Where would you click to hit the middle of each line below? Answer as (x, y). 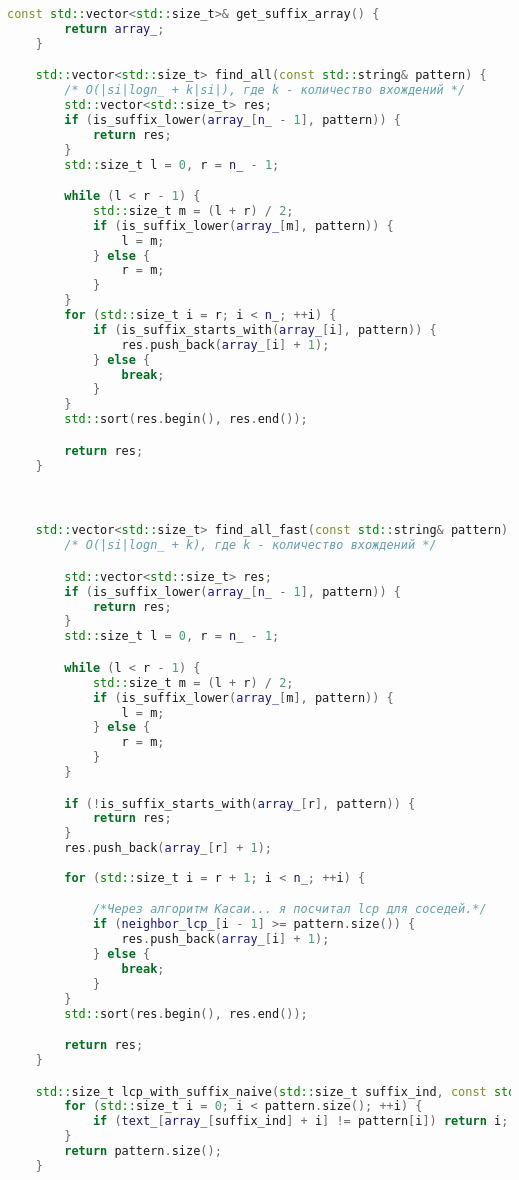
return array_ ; (114, 28)
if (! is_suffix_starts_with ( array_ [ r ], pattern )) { (240, 803)
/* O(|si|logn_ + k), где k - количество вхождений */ (250, 545)
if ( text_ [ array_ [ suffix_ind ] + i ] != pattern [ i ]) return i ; (300, 1121)
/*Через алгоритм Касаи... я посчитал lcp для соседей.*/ (289, 909)
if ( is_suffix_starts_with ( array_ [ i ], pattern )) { (264, 329)
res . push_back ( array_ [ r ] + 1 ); (168, 848)
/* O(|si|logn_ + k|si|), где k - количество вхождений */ (265, 90)
